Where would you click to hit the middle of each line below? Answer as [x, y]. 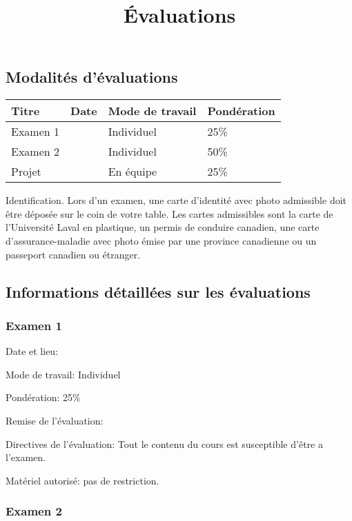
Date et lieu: [32, 351]
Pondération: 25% [43, 397]
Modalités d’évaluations [92, 77]
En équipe [133, 172]
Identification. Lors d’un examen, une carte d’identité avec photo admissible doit [176, 200]
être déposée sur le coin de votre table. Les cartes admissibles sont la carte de [169, 213]
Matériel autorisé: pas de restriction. [82, 480]
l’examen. [26, 457]
